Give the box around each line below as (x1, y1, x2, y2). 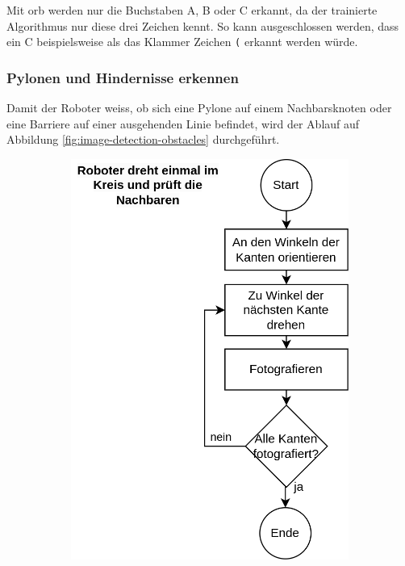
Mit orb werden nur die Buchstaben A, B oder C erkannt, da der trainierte (6, 2, 378, 18)
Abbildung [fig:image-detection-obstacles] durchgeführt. (6, 131, 280, 148)
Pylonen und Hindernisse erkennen (6, 67, 239, 87)
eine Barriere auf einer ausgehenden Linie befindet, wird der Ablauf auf (6, 115, 360, 132)
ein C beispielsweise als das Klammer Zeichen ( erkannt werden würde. (6, 33, 358, 50)
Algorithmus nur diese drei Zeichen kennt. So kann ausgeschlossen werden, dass (6, 17, 399, 34)
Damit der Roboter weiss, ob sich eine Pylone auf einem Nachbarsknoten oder (6, 99, 392, 116)
